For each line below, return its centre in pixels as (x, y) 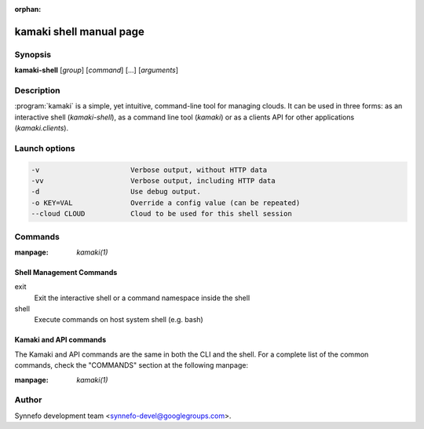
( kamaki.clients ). (42, 128)
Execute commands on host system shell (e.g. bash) (119, 320)
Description (37, 90)
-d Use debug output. (116, 192)
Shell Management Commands (66, 272)
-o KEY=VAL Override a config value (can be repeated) (166, 203)
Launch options (45, 148)
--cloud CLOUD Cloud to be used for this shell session (161, 214)
